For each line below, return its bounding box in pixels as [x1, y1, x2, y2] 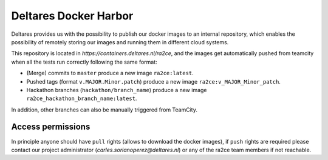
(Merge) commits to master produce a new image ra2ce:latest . [26, 70, 194, 77]
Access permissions [11, 122, 91, 132]
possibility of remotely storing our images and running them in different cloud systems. [11, 38, 229, 45]
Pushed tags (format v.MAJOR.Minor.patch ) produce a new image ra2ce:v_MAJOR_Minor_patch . [26, 78, 281, 85]
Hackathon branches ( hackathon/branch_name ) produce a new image [26, 86, 207, 93]
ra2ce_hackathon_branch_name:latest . [26, 95, 137, 102]
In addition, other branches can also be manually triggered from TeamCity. [11, 106, 197, 113]
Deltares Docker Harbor [11, 9, 134, 22]
